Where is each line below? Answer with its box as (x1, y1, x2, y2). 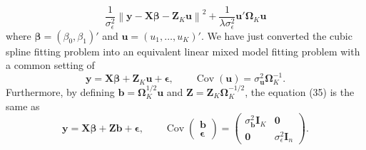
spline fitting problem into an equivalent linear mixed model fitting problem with (6, 43, 360, 58)
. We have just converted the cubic (200, 28, 352, 43)
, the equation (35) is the (245, 85, 355, 100)
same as (6, 98, 40, 113)
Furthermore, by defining (6, 85, 115, 100)
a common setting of (6, 58, 95, 73)
